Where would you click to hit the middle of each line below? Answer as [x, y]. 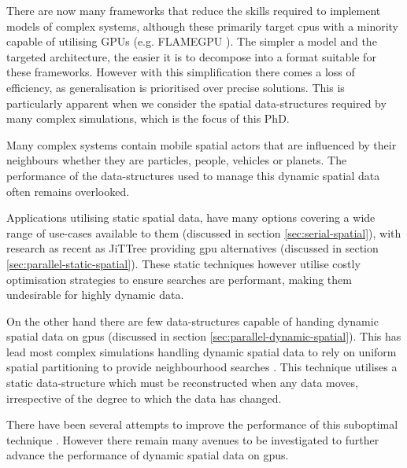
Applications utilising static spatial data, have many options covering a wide [191, 217]
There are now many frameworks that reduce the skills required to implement [194, 10]
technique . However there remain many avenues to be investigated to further [193, 439]
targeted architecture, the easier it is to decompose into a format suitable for [191, 56]
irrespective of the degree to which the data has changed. [144, 398]
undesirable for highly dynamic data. [95, 295]
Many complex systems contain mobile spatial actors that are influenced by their [202, 144]
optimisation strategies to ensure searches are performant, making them [179, 279]
